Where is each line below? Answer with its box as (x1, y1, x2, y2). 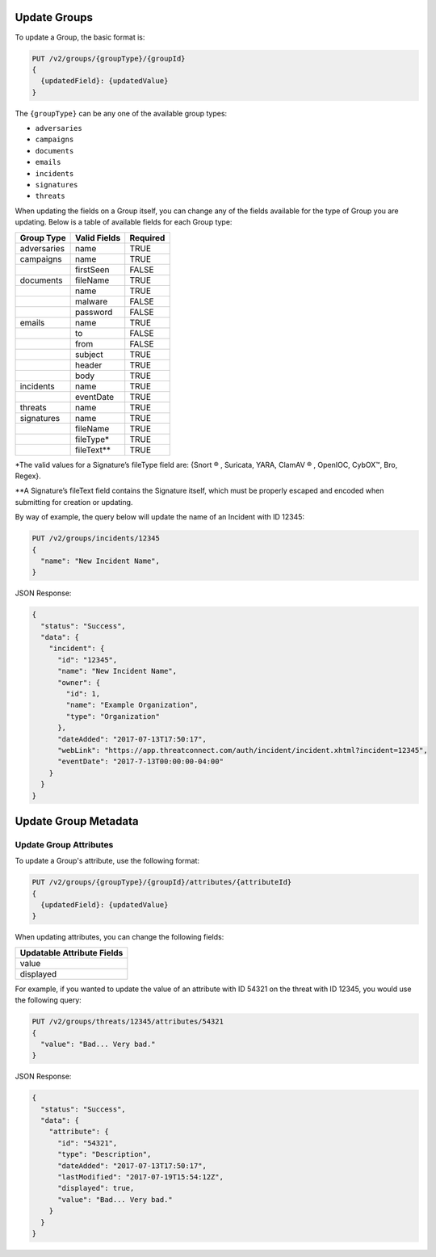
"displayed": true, (57, 1183, 135, 1193)
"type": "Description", (57, 1150, 152, 1159)
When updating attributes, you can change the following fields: (15, 932, 224, 942)
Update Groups (15, 11, 93, 24)
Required (129, 232, 166, 243)
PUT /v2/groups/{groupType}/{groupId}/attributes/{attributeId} (31, 877, 292, 887)
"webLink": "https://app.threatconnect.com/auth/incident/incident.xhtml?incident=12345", (57, 746, 428, 755)
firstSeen (74, 263, 110, 275)
